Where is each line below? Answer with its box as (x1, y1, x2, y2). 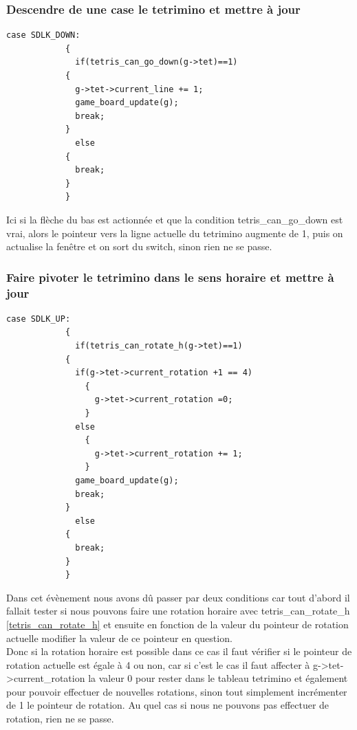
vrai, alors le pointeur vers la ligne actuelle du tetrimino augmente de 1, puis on (6, 225, 343, 240)
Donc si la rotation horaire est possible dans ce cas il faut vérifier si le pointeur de (6, 644, 352, 659)
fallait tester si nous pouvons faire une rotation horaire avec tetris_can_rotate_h (6, 604, 350, 618)
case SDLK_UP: (6, 313, 71, 324)
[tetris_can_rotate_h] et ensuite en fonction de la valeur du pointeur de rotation (6, 617, 349, 631)
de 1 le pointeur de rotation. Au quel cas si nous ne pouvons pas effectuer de (6, 698, 329, 712)
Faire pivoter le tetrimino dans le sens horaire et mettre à (6, 268, 334, 285)
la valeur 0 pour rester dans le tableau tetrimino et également (88, 671, 348, 685)
